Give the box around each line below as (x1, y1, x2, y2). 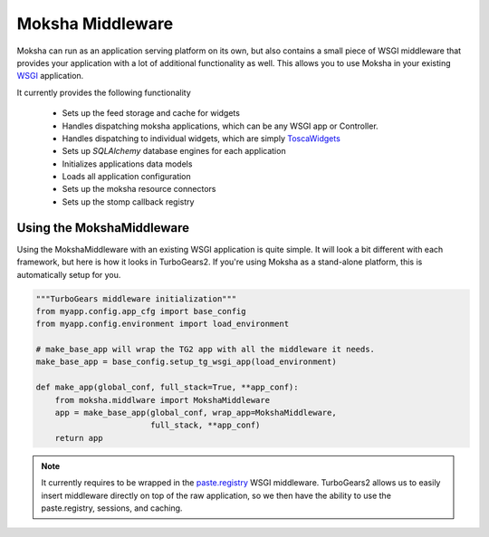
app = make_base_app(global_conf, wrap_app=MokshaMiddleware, (54, 408, 337, 418)
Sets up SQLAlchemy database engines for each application (62, 146, 286, 157)
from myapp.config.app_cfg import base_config (35, 306, 246, 316)
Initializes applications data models (62, 158, 193, 169)
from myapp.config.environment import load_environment (35, 319, 290, 330)
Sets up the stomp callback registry (62, 196, 195, 207)
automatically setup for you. (16, 269, 121, 280)
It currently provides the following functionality (16, 87, 192, 98)
